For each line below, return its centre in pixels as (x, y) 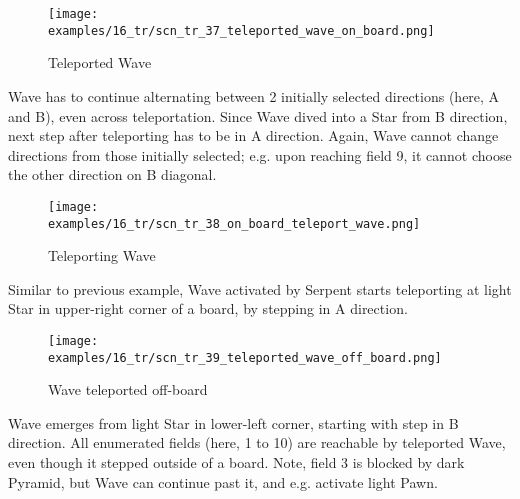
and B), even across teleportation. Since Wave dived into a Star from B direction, (258, 115)
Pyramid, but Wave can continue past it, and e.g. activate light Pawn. (223, 481)
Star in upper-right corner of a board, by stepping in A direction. (208, 308)
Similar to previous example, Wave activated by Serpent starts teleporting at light (260, 288)
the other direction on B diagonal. (112, 174)
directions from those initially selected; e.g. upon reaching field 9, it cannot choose (260, 154)
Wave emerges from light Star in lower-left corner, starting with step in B (233, 422)
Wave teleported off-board (128, 389)
